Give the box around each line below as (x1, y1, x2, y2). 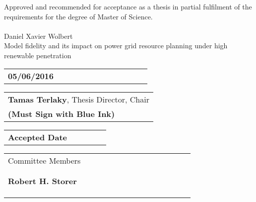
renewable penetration (4, 50, 71, 60)
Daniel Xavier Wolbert (4, 30, 73, 41)
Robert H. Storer (8, 175, 77, 187)
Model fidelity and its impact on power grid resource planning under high (4, 40, 228, 51)
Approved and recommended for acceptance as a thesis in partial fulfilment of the (4, 1, 252, 11)
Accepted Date (8, 131, 67, 143)
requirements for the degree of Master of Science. (4, 11, 153, 21)
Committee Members (8, 154, 81, 166)
